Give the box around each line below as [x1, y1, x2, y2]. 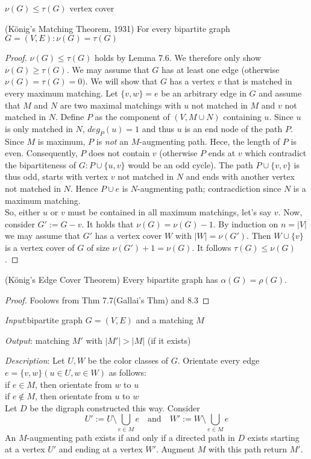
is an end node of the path [184, 122, 283, 135]
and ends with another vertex [186, 170, 295, 183]
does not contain [88, 147, 150, 159]
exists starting [247, 431, 300, 443]
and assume [259, 86, 302, 99]
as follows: [108, 366, 147, 379]
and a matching [136, 314, 193, 326]
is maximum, [37, 135, 86, 147]
